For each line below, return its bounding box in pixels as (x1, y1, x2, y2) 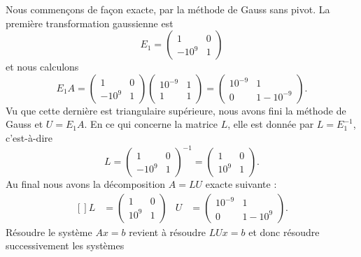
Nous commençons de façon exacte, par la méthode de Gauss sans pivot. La (6, 2, 330, 16)
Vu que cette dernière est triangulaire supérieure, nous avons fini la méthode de (6, 103, 346, 117)
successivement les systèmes (6, 238, 125, 253)
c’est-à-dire (6, 130, 52, 145)
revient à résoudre (129, 224, 206, 239)
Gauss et (6, 117, 43, 131)
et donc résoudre (248, 224, 320, 239)
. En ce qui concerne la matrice (84, 117, 218, 131)
